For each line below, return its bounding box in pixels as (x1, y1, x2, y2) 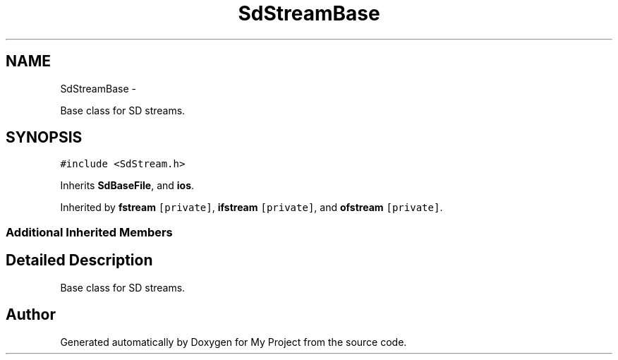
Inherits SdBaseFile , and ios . (60, 179, 195, 192)
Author (6, 306, 56, 324)
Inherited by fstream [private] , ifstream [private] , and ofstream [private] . (60, 201, 443, 214)
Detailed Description (6, 251, 153, 270)
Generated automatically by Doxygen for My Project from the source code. (60, 335, 407, 348)
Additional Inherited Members (6, 224, 173, 239)
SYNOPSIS (6, 128, 83, 147)
